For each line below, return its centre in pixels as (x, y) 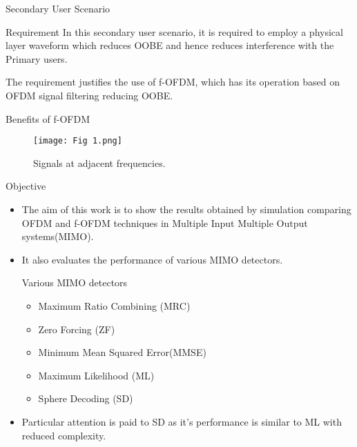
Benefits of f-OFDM (48, 118)
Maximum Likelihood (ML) (96, 375)
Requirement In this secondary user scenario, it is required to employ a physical (174, 31)
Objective (26, 186)
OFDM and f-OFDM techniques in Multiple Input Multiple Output (165, 222)
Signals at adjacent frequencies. (99, 162)
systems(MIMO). (58, 236)
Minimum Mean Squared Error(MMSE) (122, 352)
